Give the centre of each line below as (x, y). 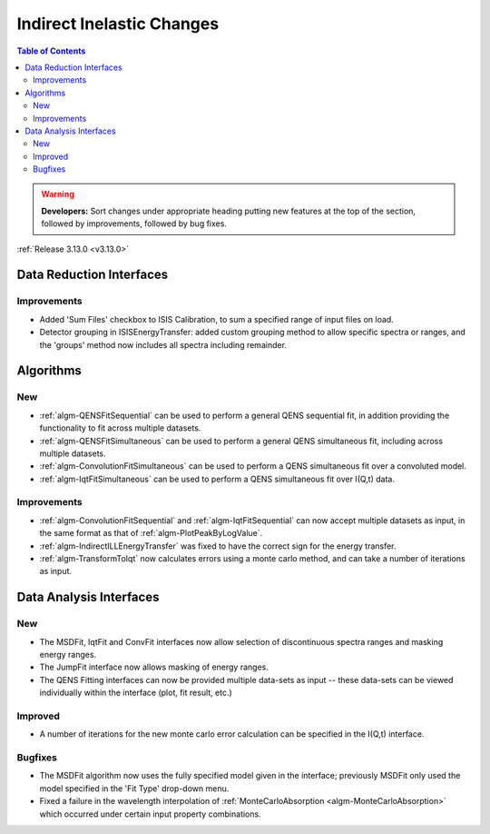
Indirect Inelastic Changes (118, 24)
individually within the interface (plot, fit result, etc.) (136, 693)
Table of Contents (51, 51)
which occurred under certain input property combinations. (151, 814)
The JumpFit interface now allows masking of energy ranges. (154, 667)
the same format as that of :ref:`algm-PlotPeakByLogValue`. (151, 533)
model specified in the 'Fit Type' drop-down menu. (134, 788)
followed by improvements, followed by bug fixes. (134, 223)
